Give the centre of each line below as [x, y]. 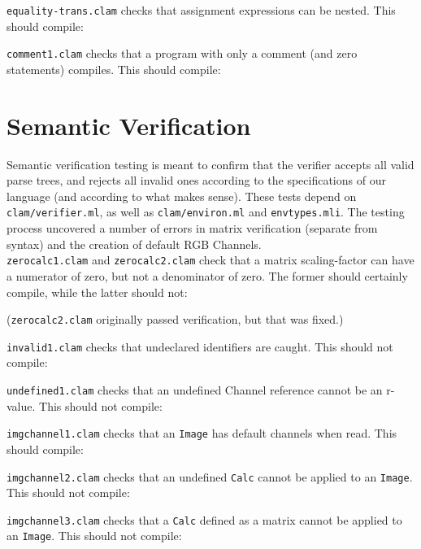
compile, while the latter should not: [97, 292]
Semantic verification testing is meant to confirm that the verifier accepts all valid [210, 164]
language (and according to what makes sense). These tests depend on [182, 196]
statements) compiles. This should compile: [114, 69]
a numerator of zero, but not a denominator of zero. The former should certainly [207, 275]
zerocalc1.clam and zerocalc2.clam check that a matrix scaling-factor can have [210, 260]
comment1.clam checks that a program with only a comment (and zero [182, 53]
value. [21, 405]
